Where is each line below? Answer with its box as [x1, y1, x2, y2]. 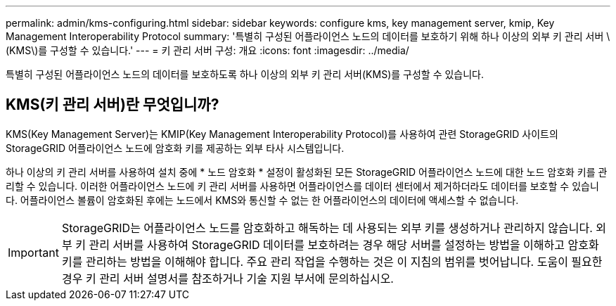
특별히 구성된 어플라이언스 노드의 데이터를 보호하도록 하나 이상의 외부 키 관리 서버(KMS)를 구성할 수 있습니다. [6, 68, 485, 80]
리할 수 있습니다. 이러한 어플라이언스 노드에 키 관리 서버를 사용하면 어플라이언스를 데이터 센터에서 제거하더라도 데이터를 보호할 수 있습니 [6, 179, 599, 192]
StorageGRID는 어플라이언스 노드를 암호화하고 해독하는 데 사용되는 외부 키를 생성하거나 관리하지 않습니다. [61, 220, 593, 235]
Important [8, 245, 59, 260]
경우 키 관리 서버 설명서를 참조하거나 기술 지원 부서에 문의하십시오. [61, 271, 394, 286]
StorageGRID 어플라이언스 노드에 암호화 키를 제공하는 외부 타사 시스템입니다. [6, 141, 345, 154]
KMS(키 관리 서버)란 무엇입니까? [6, 96, 219, 114]
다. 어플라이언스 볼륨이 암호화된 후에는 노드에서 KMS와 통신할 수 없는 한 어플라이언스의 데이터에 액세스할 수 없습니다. [6, 193, 519, 206]
